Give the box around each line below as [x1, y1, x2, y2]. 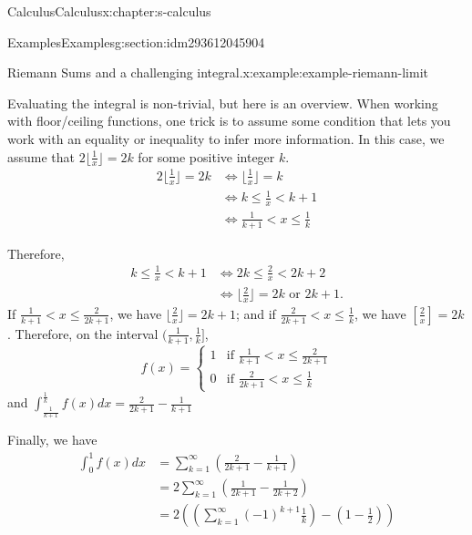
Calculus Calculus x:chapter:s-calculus [7, 2, 211, 20]
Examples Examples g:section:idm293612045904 [7, 32, 265, 51]
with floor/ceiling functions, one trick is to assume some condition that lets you [7, 111, 451, 130]
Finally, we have [7, 430, 97, 449]
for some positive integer [138, 147, 275, 166]
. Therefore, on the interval [7, 324, 159, 343]
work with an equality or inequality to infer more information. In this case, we [7, 129, 445, 148]
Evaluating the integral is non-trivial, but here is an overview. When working [7, 93, 438, 112]
